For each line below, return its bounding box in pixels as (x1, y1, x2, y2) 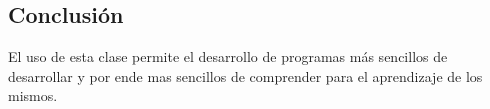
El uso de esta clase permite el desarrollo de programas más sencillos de (8, 46, 448, 67)
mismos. (8, 85, 58, 106)
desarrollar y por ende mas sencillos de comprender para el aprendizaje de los (8, 65, 483, 86)
